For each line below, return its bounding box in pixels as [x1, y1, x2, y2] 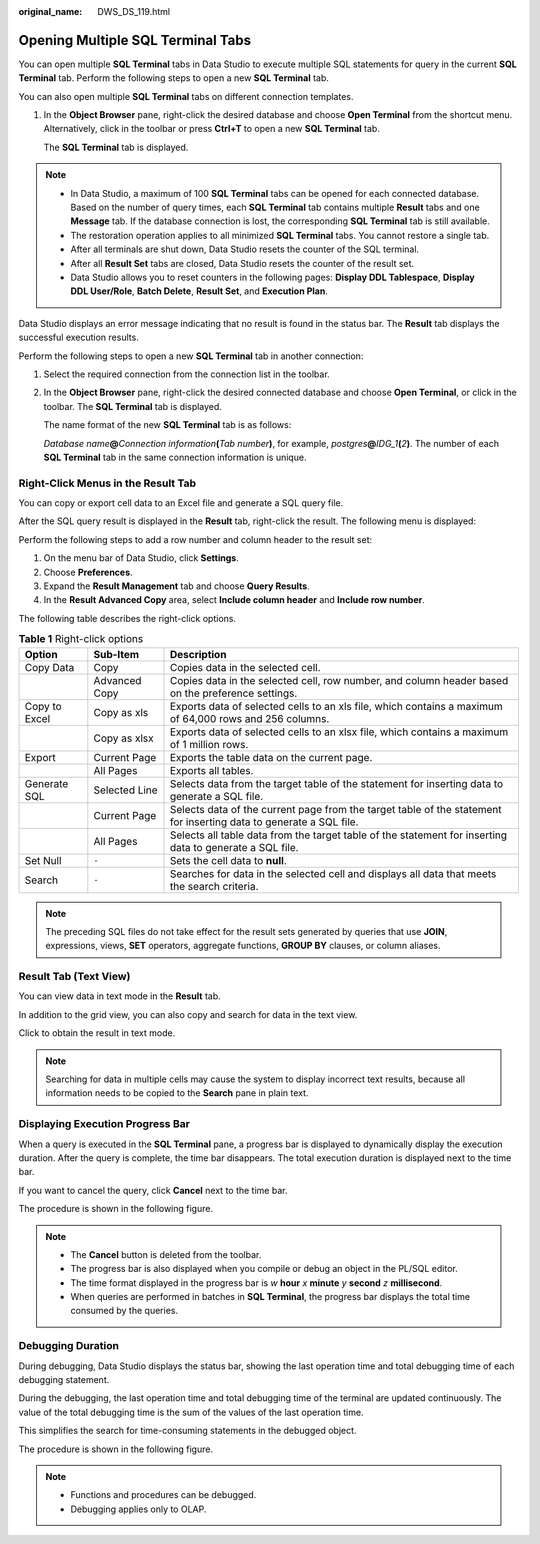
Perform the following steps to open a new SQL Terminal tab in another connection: [18, 350, 364, 362]
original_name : [18, 6, 83, 17]
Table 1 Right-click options [18, 632, 144, 646]
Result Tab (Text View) [18, 970, 131, 984]
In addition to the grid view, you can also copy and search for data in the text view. [18, 1008, 358, 1020]
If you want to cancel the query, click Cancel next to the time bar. [18, 1184, 288, 1196]
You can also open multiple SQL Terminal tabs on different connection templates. [18, 90, 354, 102]
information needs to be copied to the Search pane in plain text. [45, 1087, 309, 1099]
